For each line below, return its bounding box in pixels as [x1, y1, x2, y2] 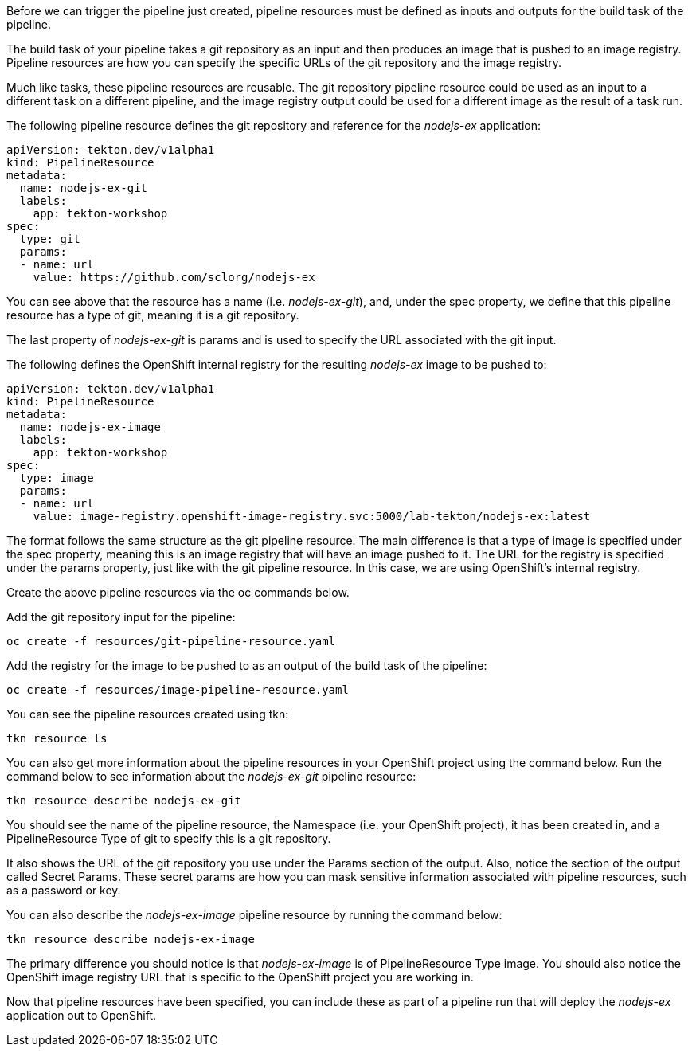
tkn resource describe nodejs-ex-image [6, 933, 255, 945]
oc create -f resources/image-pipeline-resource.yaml [6, 683, 349, 696]
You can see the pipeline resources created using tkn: [6, 707, 289, 721]
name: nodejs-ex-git [19, 182, 148, 194]
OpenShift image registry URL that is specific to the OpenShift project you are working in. [6, 970, 474, 984]
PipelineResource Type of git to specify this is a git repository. [6, 832, 331, 845]
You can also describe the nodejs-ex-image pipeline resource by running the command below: [6, 908, 502, 922]
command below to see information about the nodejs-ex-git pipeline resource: [6, 769, 416, 783]
